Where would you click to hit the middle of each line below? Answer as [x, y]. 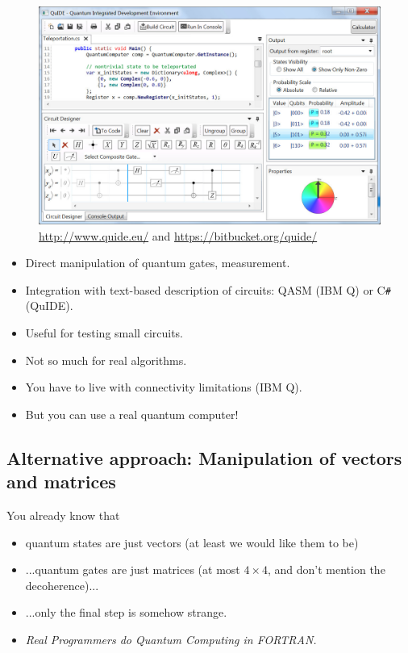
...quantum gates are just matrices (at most [133, 569]
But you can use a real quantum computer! [132, 414]
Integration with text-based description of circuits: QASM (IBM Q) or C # [208, 289]
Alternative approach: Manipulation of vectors [204, 457]
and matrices [61, 481]
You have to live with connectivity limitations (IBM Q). [164, 387]
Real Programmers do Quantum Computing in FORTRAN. [171, 639]
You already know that [63, 515]
